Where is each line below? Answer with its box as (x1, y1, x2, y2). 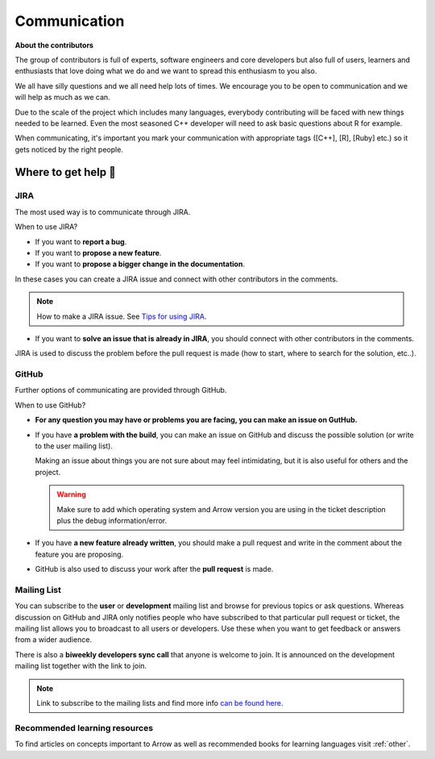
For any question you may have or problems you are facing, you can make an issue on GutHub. (35, 415, 358, 425)
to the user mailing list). (35, 441, 113, 451)
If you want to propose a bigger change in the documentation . (35, 259, 246, 269)
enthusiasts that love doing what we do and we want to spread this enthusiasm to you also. (14, 66, 317, 76)
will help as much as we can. (14, 93, 110, 102)
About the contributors (14, 40, 94, 50)
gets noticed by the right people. (14, 144, 124, 154)
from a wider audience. (14, 635, 93, 644)
